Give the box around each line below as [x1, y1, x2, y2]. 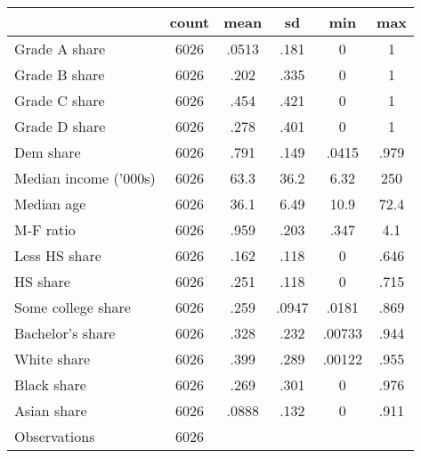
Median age [14, 193, 86, 214]
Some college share [14, 297, 131, 317]
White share [14, 348, 91, 369]
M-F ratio [14, 219, 76, 240]
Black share [14, 374, 86, 395]
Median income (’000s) [14, 168, 156, 188]
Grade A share [14, 38, 106, 59]
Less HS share [14, 245, 101, 266]
